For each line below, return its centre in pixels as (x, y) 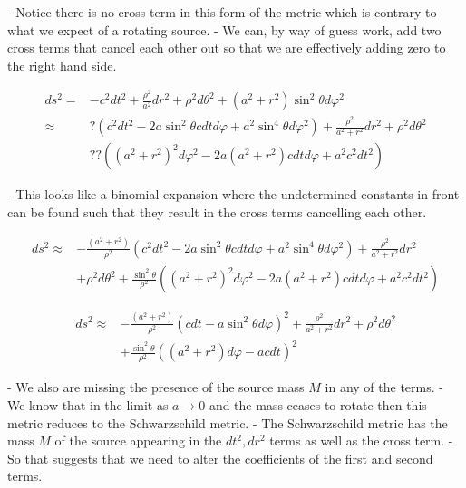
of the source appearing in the (138, 440)
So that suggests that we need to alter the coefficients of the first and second (220, 458)
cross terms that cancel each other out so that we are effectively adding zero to (227, 48)
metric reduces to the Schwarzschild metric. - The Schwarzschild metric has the (228, 422)
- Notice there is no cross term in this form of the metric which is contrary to (222, 12)
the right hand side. (62, 65)
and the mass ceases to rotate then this (318, 404)
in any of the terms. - (384, 387)
